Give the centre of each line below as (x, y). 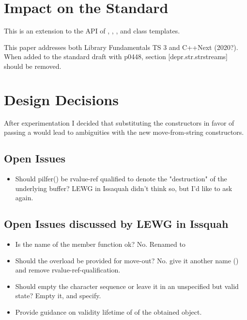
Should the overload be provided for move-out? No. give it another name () (127, 260)
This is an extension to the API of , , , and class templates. (92, 31)
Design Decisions (61, 99)
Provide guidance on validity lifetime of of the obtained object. (108, 312)
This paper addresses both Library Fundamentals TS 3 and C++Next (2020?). (121, 47)
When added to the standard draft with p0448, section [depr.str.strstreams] (116, 56)
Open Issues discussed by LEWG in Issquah (116, 224)
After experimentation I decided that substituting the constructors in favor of (119, 122)
